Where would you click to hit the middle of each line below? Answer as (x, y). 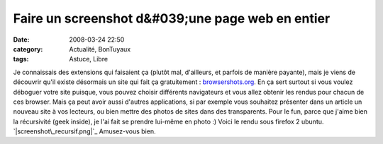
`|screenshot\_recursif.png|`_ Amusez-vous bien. (84, 131)
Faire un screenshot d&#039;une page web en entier (172, 18)
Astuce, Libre (89, 59)
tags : (21, 59)
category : (28, 49)
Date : (21, 40)
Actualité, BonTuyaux (100, 49)
